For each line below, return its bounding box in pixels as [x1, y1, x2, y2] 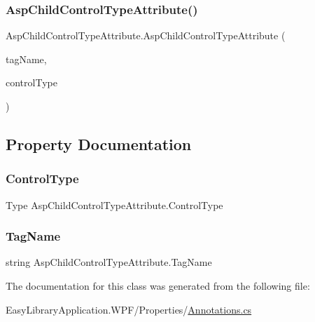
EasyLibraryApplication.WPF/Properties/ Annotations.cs [6, 302, 252, 316]
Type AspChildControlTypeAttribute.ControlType [6, 197, 223, 212]
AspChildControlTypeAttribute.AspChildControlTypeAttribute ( [6, 28, 286, 43]
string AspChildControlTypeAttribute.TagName [6, 255, 212, 269]
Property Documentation [6, 133, 192, 154]
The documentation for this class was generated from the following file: [6, 279, 310, 293]
